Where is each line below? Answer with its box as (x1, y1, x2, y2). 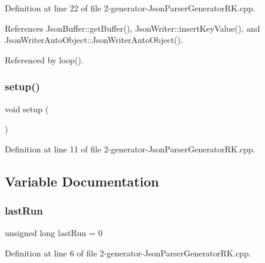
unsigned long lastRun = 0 (5, 227, 103, 239)
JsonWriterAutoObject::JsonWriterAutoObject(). (5, 33, 183, 46)
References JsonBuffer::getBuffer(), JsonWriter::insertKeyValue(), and (5, 22, 260, 34)
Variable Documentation (5, 172, 159, 190)
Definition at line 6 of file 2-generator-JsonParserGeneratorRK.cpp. (5, 246, 251, 259)
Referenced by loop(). (5, 53, 84, 66)
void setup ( (5, 102, 49, 115)
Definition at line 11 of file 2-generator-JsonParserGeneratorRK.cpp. (5, 142, 255, 155)
